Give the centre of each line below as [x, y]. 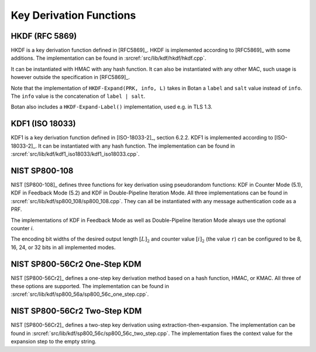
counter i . [23, 228]
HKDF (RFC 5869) [44, 36]
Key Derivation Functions [73, 15]
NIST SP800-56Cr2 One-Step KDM [76, 264]
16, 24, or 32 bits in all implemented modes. [63, 247]
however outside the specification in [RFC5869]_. [70, 77]
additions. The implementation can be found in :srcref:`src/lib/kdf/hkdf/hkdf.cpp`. [109, 58]
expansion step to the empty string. [54, 341]
